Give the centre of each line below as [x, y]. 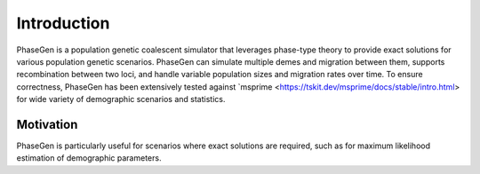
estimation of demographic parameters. [89, 158]
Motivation [47, 124]
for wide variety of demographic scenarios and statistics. [121, 99]
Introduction [63, 23]
